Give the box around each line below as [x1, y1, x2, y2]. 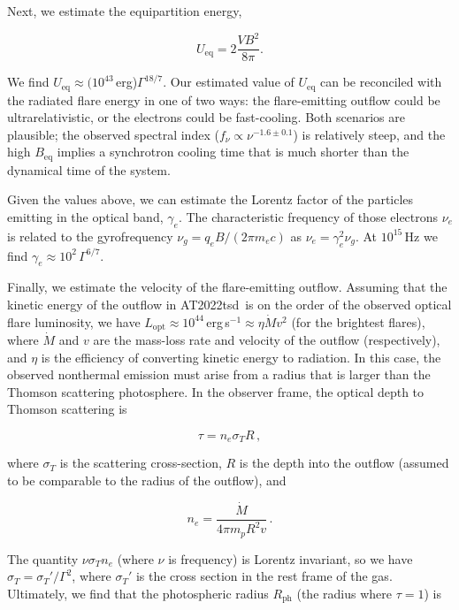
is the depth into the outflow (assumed [239, 454, 449, 472]
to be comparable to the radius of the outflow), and [7, 471, 287, 490]
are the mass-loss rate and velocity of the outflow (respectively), [93, 331, 440, 349]
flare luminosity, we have [7, 312, 141, 331]
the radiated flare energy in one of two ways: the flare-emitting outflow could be [7, 90, 440, 109]
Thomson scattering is [7, 400, 127, 418]
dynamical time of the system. [7, 160, 171, 179]
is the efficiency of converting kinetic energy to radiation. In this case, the [41, 347, 441, 366]
